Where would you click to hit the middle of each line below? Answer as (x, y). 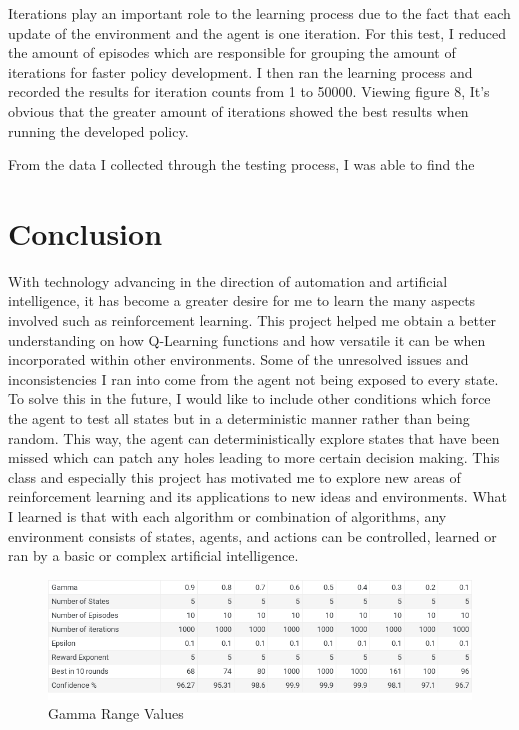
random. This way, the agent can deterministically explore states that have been (254, 437)
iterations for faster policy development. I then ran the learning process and (240, 71)
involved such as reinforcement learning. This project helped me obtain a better (252, 320)
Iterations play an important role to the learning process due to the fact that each (259, 13)
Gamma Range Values (116, 713)
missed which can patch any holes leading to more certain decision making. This (254, 457)
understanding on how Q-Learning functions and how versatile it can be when (247, 339)
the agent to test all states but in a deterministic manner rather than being (239, 418)
